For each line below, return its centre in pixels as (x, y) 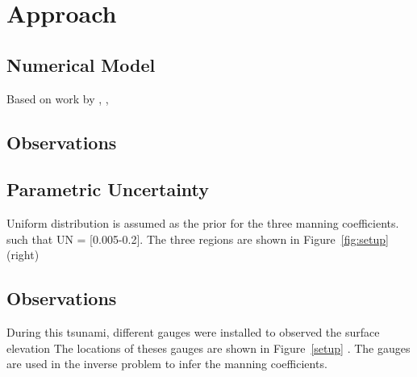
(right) (23, 255)
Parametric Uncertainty (108, 189)
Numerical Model (81, 64)
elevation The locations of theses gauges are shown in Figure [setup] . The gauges (208, 348)
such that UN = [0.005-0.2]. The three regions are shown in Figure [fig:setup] (198, 239)
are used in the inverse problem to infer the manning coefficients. (167, 364)
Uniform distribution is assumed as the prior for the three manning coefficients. (203, 223)
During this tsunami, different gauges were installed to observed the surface (193, 332)
